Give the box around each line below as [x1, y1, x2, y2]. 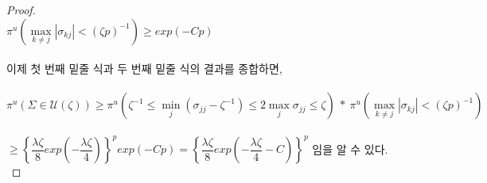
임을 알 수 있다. [312, 140, 388, 157]
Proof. [6, 2, 36, 17]
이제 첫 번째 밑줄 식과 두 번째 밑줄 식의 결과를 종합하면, [6, 60, 282, 77]
